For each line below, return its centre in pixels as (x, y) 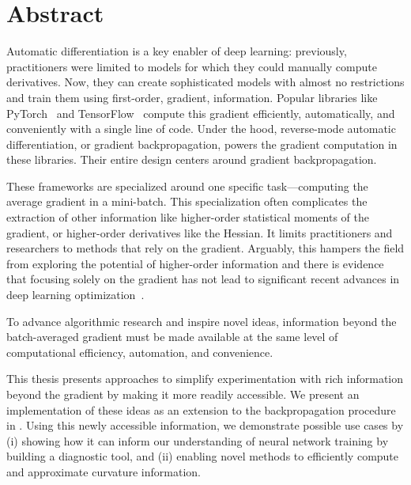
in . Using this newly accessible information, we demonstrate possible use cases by (205, 425)
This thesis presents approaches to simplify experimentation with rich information (205, 379)
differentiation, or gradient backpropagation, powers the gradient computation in (202, 144)
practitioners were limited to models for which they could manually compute (192, 66)
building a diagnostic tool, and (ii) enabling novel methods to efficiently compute (203, 456)
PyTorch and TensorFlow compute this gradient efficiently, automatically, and (201, 113)
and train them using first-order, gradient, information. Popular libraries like (192, 97)
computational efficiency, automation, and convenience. (140, 352)
